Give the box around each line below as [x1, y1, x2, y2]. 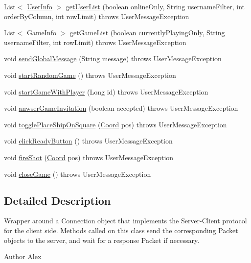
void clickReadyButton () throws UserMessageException [4, 136, 173, 146]
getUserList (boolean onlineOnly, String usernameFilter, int [66, 1, 245, 11]
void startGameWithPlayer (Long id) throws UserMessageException [4, 86, 208, 96]
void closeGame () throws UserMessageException [4, 168, 151, 179]
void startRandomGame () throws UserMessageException [4, 70, 176, 80]
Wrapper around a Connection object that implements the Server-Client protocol [4, 215, 247, 226]
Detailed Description [4, 192, 111, 208]
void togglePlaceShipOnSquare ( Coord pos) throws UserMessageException [4, 119, 227, 129]
